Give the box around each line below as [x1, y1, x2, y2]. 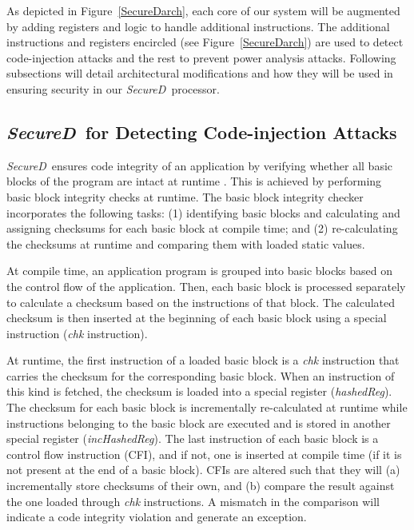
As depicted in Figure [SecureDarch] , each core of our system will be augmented [6, 2, 400, 18]
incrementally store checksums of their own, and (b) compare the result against [6, 477, 395, 494]
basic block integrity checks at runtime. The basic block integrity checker [6, 188, 364, 205]
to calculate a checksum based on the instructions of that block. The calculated [6, 293, 396, 310]
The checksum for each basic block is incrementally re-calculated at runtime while [6, 399, 408, 416]
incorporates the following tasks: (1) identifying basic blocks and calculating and [6, 204, 400, 221]
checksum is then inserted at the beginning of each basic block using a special [6, 309, 387, 326]
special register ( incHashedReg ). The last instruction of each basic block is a [6, 430, 379, 447]
